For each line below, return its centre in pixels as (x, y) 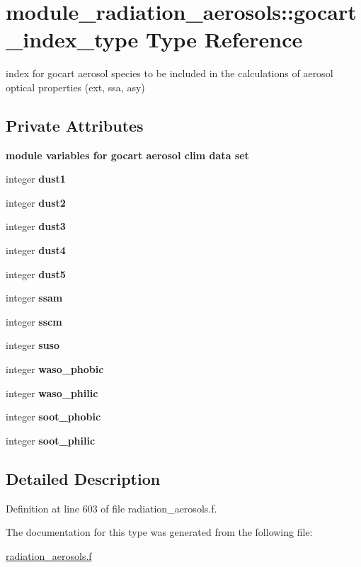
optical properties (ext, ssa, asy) (75, 87)
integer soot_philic (51, 440)
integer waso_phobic (55, 369)
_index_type (72, 39)
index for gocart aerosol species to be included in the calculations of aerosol (170, 73)
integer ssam (34, 298)
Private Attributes (75, 125)
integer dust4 (36, 250)
